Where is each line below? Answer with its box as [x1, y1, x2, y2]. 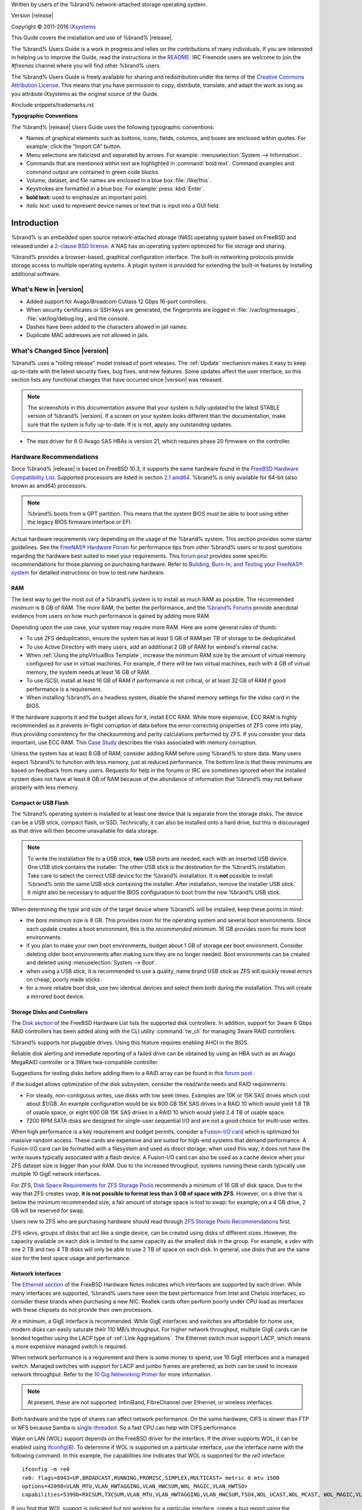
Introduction [11, 218, 59, 228]
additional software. [11, 270, 61, 277]
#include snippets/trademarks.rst [11, 101, 94, 108]
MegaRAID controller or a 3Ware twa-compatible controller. [11, 1058, 159, 1065]
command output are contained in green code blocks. [26, 168, 160, 175]
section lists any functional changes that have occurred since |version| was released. [11, 376, 223, 384]
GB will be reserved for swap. [11, 1207, 84, 1214]
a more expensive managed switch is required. [11, 1343, 127, 1350]
